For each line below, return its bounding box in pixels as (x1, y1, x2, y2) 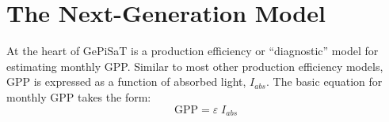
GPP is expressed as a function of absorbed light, (6, 73, 246, 90)
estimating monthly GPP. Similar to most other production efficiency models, (6, 57, 383, 74)
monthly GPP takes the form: (6, 88, 151, 105)
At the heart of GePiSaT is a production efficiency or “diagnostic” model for (6, 43, 379, 59)
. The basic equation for (265, 73, 383, 90)
